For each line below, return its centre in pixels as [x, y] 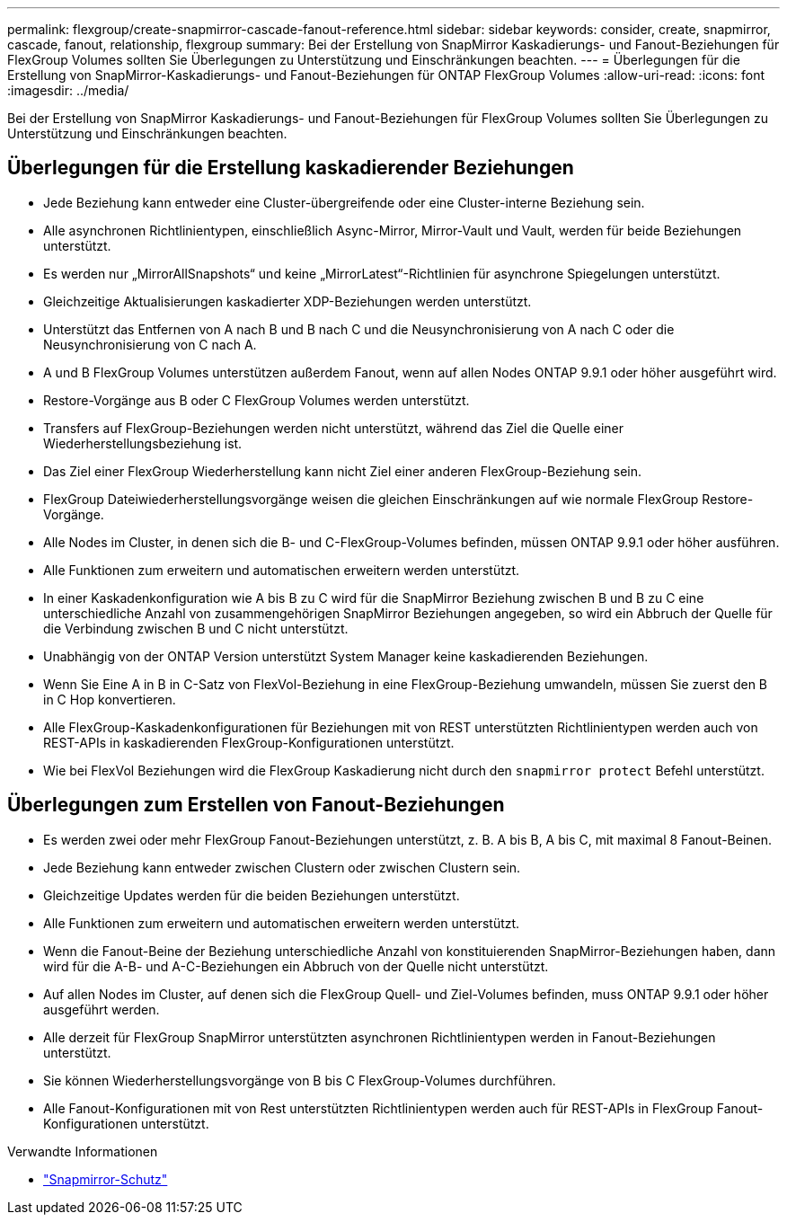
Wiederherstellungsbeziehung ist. [143, 443]
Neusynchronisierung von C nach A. [150, 344]
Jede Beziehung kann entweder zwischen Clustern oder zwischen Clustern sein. [282, 867]
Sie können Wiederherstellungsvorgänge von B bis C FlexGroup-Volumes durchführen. [300, 1080]
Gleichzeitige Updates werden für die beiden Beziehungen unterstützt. [252, 895]
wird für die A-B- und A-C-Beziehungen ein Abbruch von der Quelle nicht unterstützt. [296, 966]
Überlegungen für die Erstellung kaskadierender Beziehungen [291, 168]
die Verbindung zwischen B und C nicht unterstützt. [196, 628]
